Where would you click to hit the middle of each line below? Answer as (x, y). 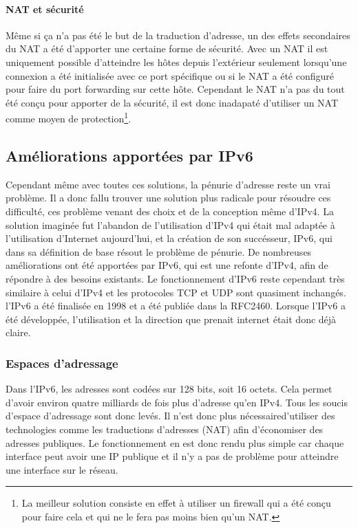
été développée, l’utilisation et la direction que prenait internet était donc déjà (171, 319)
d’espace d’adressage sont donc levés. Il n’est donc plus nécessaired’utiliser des (170, 416)
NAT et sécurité (45, 9)
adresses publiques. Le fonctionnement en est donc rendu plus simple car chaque (175, 442)
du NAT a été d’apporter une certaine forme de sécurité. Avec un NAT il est (167, 48)
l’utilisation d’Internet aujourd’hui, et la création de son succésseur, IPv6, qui (169, 238)
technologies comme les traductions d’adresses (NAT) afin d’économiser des (165, 429)
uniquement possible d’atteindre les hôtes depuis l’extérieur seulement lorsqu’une (176, 62)
